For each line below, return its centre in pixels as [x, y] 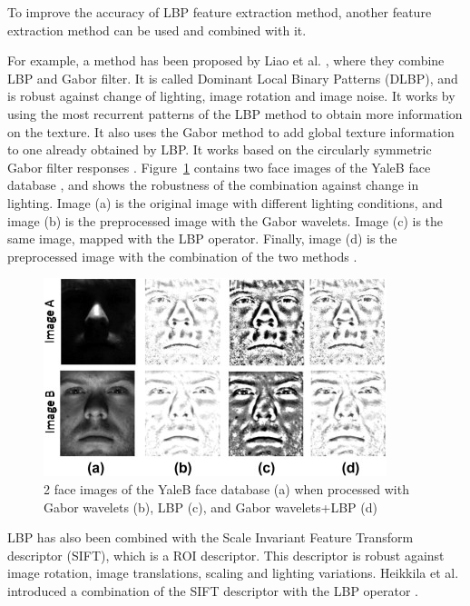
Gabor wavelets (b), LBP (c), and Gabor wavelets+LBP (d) [211, 507]
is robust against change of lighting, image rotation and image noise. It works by [231, 96]
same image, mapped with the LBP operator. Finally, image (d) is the [202, 238]
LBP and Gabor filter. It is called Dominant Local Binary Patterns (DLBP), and [233, 78]
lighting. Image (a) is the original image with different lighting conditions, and [225, 202]
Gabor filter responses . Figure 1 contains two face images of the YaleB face [219, 167]
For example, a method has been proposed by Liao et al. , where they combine [226, 60]
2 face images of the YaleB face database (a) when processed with [226, 488]
